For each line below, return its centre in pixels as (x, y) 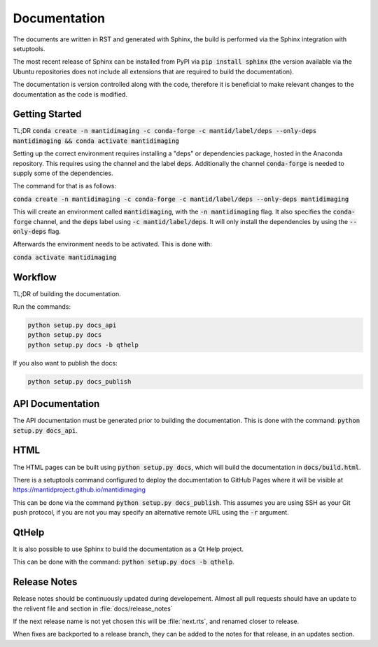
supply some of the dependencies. (63, 173)
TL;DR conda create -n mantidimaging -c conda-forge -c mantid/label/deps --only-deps (165, 131)
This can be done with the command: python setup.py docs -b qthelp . (124, 562)
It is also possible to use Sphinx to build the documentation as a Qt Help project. (128, 549)
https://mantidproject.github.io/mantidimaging (79, 489)
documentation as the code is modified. (70, 94)
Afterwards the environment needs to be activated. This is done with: (113, 244)
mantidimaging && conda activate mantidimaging (96, 141)
